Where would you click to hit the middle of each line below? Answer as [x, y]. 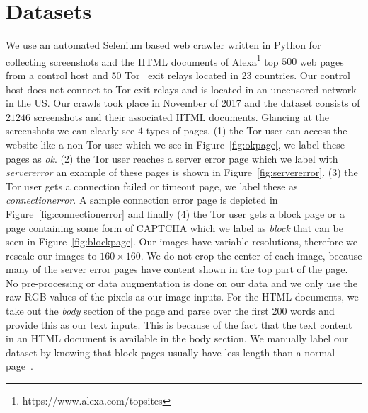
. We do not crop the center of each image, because [251, 255]
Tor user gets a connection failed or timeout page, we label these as [152, 186]
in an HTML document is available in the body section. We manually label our [177, 338]
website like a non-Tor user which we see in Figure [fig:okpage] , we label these [175, 144]
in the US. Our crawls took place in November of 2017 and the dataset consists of [183, 103]
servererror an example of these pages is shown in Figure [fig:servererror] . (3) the [182, 172]
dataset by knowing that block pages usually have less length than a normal [171, 352]
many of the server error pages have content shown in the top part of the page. [177, 269]
